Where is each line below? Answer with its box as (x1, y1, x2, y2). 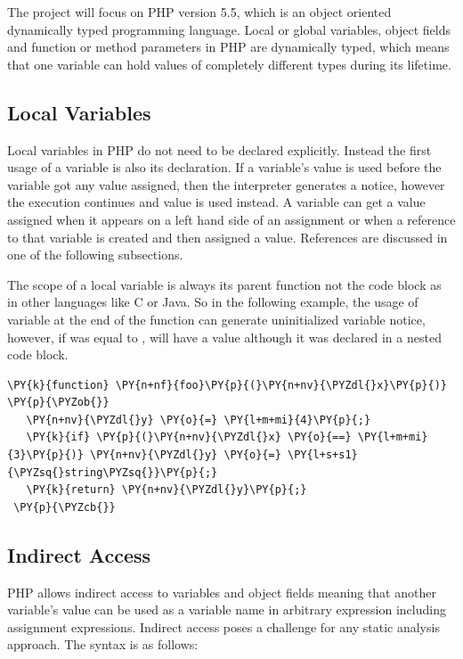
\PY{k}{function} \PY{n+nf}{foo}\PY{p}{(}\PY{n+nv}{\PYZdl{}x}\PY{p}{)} (7, 378, 447, 391)
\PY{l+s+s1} (287, 449, 358, 462)
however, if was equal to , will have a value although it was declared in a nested (7, 327, 442, 346)
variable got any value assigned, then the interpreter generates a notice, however (7, 175, 445, 194)
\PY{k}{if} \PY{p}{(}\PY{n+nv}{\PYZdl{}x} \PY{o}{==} (26, 431, 352, 444)
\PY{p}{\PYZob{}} (7, 396, 110, 409)
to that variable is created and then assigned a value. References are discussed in (7, 227, 448, 246)
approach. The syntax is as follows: (7, 635, 199, 654)
